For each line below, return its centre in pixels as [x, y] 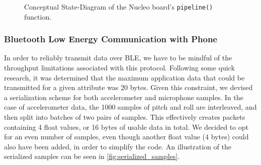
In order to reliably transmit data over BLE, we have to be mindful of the [118, 58]
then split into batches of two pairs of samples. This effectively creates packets [125, 117]
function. [38, 16]
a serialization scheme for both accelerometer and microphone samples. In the [124, 97]
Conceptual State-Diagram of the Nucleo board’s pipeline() [119, 7]
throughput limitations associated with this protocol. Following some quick [119, 68]
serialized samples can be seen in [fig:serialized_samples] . [92, 156]
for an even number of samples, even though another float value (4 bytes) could [126, 137]
